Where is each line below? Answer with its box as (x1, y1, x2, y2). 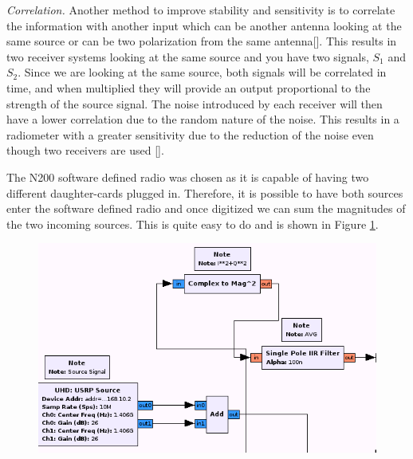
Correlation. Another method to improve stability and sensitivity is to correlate (6, 2, 395, 18)
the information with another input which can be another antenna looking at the (6, 17, 402, 33)
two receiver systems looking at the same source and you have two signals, (6, 48, 369, 65)
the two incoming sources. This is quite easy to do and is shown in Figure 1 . (6, 215, 379, 232)
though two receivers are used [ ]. (6, 142, 164, 159)
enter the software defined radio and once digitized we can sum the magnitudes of (6, 200, 406, 217)
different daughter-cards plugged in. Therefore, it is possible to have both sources (6, 184, 403, 201)
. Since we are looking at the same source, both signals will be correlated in (18, 64, 387, 80)
